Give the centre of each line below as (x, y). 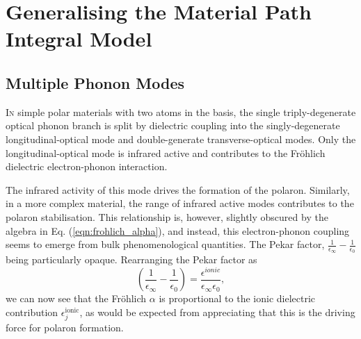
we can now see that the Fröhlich (76, 298)
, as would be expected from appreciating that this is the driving (217, 312)
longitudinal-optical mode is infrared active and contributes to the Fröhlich (166, 152)
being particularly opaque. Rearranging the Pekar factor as (131, 259)
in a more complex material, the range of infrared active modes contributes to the (180, 203)
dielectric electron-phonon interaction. (87, 166)
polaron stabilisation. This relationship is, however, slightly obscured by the (167, 216)
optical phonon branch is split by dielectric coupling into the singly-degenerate (173, 125)
